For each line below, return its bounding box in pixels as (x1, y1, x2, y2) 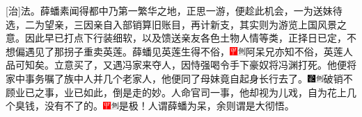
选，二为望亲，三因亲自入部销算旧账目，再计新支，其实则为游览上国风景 (6, 17, 337, 31)
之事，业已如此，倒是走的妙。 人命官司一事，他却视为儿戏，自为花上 (34, 84, 347, 99)
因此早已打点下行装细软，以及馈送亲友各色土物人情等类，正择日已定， (24, 30, 347, 45)
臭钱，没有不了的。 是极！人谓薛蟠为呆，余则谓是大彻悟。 (15, 98, 294, 113)
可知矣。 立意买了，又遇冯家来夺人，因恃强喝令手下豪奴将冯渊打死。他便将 (15, 57, 356, 72)
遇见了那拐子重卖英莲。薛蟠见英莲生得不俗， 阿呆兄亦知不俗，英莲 (24, 44, 343, 58)
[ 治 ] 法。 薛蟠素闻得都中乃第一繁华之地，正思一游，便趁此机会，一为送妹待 (6, 3, 343, 17)
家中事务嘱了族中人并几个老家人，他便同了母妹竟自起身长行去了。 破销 (6, 71, 343, 85)
